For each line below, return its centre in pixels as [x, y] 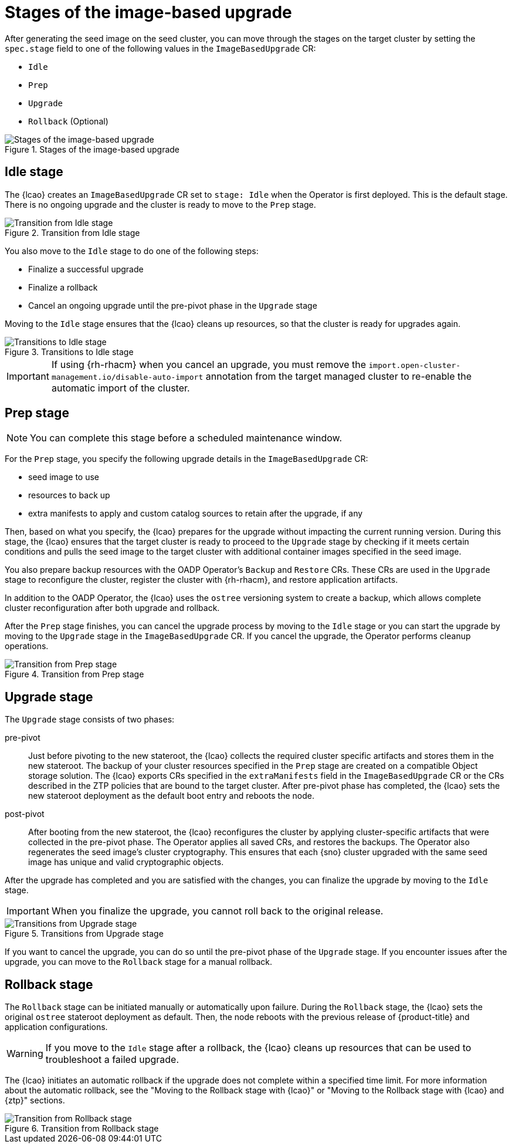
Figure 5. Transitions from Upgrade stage [84, 934]
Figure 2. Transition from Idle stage [72, 232]
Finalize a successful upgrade [86, 269]
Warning [25, 1054]
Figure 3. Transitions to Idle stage [69, 352]
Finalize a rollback [63, 287]
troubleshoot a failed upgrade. [112, 1060]
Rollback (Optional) [68, 121]
